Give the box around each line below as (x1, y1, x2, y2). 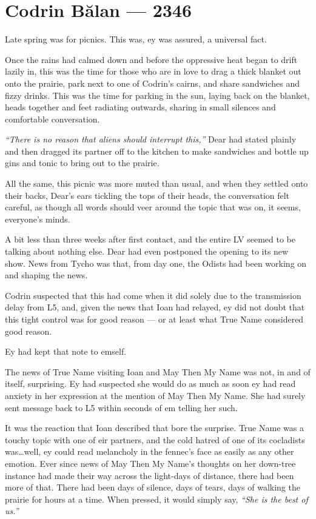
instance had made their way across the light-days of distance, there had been (5, 469, 294, 481)
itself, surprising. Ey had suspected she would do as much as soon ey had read (5, 377, 296, 390)
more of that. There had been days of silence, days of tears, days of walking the (5, 481, 300, 494)
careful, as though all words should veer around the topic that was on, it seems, (5, 201, 301, 213)
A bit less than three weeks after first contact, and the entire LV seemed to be (5, 233, 295, 246)
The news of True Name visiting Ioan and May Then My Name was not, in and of (5, 365, 311, 378)
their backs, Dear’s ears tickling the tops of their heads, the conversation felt (5, 189, 290, 201)
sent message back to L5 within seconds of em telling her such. (5, 401, 238, 414)
